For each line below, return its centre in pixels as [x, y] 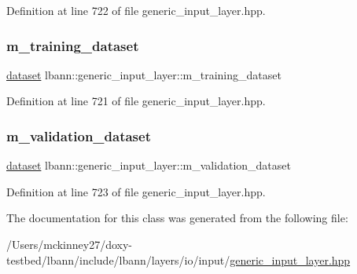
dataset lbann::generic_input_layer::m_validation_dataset [149, 165]
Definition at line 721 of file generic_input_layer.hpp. [136, 101]
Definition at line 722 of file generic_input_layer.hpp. [136, 10]
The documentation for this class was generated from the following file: [177, 218]
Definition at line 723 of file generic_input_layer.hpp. [136, 191]
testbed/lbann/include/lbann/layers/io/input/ [118, 259]
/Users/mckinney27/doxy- [70, 244]
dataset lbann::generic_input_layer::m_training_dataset [144, 74]
